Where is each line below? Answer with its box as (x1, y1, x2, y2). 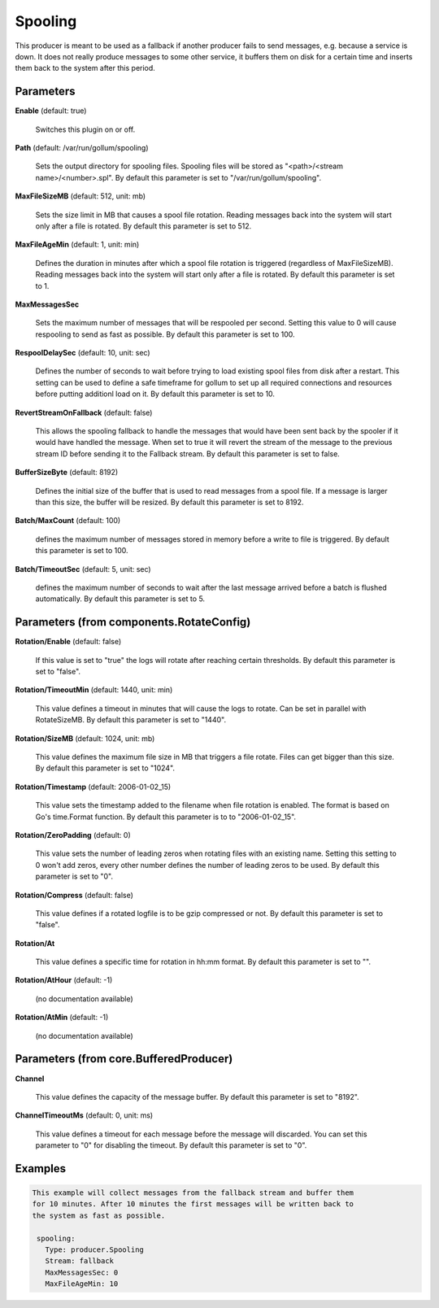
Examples (15, 1162, 67, 1175)
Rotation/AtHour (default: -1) (15, 975, 113, 985)
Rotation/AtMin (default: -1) (15, 1013, 109, 1022)
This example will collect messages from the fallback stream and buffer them (32, 1188, 354, 1197)
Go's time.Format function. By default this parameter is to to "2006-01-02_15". (35, 812, 297, 822)
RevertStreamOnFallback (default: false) (15, 408, 153, 417)
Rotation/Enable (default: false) (15, 637, 122, 647)
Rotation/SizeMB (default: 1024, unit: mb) (15, 733, 155, 743)
